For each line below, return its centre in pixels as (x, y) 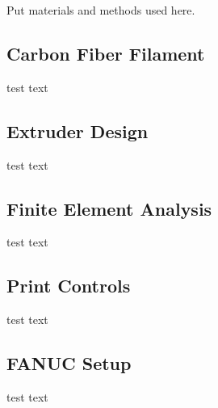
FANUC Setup (69, 363)
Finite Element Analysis (109, 208)
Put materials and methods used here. (101, 10)
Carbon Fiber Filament (106, 53)
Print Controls (69, 286)
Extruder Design (78, 130)
